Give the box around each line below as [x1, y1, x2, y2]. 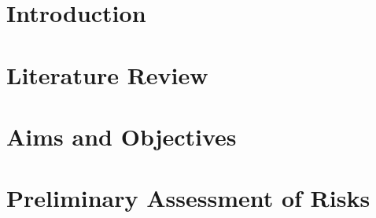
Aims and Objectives [6, 120, 237, 152]
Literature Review [6, 58, 208, 91]
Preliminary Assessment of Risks [6, 182, 370, 214]
